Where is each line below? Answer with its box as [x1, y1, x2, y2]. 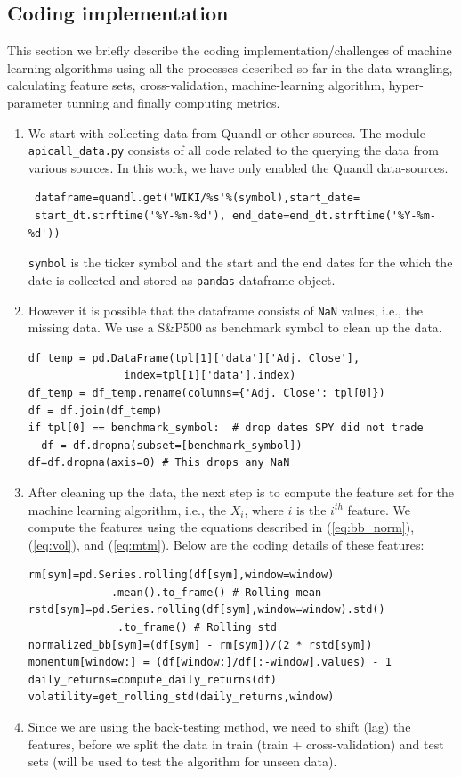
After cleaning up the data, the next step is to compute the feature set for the [28, 482, 455, 501]
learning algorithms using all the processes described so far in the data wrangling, [7, 58, 453, 77]
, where [244, 500, 284, 519]
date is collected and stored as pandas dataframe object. [28, 270, 336, 289]
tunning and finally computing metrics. [66, 93, 280, 111]
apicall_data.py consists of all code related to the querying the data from [28, 141, 440, 159]
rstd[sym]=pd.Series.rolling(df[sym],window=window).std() [28, 603, 385, 617]
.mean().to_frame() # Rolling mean [110, 585, 322, 599]
